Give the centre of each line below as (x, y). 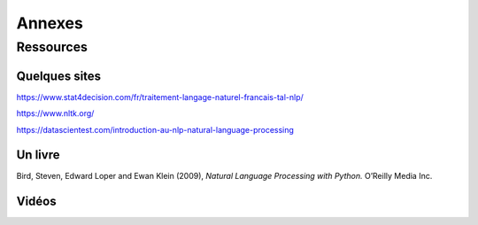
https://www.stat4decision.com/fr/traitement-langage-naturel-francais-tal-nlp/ (160, 97)
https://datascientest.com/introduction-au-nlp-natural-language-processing (155, 129)
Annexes (50, 23)
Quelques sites (59, 76)
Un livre (38, 155)
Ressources (52, 47)
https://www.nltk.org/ (55, 113)
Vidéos (36, 202)
